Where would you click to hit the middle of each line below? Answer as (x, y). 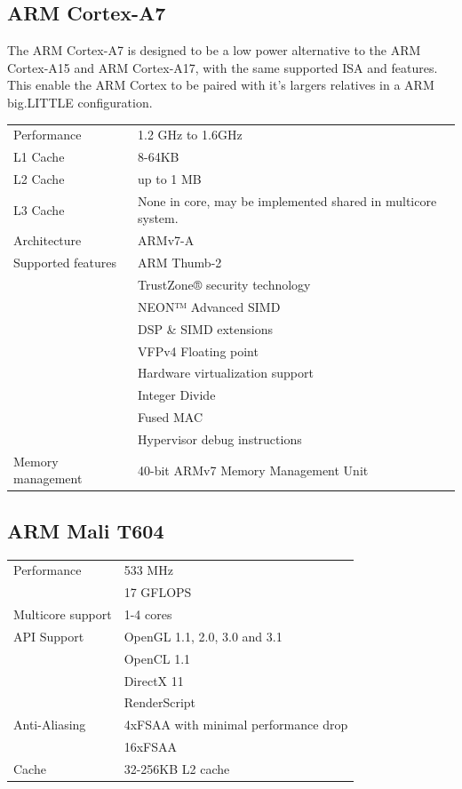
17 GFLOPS (158, 592)
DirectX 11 (154, 680)
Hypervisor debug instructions (220, 438)
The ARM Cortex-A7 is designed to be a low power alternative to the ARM (214, 50)
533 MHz (148, 570)
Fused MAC (170, 417)
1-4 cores (148, 614)
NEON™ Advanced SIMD (209, 306)
